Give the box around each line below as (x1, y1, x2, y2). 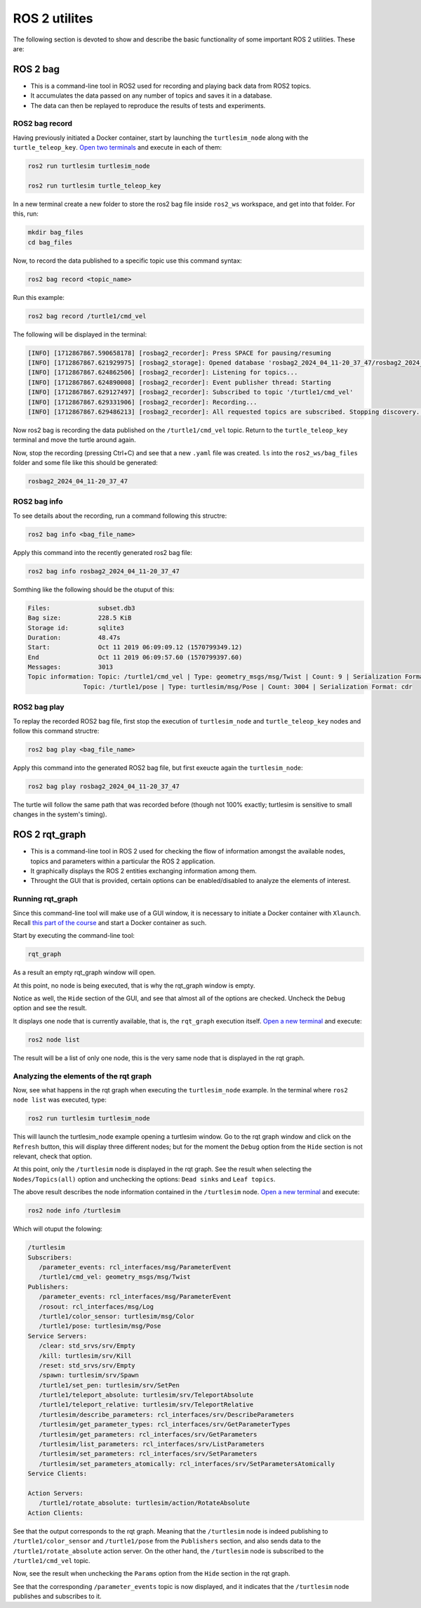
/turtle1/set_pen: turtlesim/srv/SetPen (39, 1381, 180, 1389)
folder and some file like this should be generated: (13, 459, 158, 467)
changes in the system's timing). (13, 810, 107, 818)
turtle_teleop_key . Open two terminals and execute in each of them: (13, 143, 222, 152)
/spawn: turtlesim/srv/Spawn (39, 1371, 140, 1380)
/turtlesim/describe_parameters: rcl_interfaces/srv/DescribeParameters (39, 1411, 295, 1418)
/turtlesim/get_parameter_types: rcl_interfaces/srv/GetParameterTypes (39, 1420, 291, 1429)
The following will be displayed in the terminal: (13, 330, 147, 339)
